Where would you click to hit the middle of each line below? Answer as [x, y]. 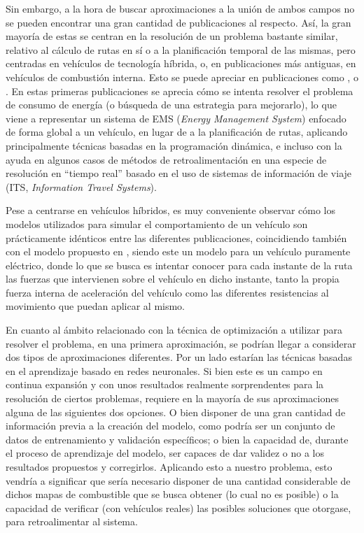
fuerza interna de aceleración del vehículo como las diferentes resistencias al [167, 292]
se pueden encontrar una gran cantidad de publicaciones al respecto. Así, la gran [178, 22]
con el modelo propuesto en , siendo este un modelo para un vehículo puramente [178, 251]
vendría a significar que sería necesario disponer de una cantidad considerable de [178, 480]
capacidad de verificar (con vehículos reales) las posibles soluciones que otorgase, [178, 507]
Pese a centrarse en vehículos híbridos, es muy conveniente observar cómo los [171, 210]
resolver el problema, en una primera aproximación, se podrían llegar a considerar [181, 343]
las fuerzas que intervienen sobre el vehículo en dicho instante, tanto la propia [173, 279]
